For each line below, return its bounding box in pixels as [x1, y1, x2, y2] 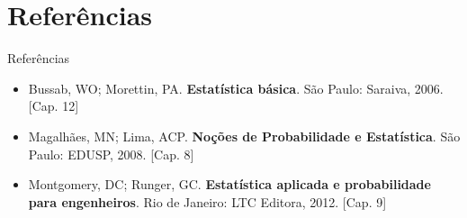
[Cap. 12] [28, 96, 79, 115]
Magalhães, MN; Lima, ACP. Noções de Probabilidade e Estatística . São [28, 126, 461, 145]
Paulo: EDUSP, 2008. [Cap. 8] [28, 144, 194, 163]
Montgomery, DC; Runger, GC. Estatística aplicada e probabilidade [28, 175, 431, 194]
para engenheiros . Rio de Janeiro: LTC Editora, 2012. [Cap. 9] [28, 192, 387, 211]
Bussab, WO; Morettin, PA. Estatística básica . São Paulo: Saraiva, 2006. [28, 78, 444, 97]
